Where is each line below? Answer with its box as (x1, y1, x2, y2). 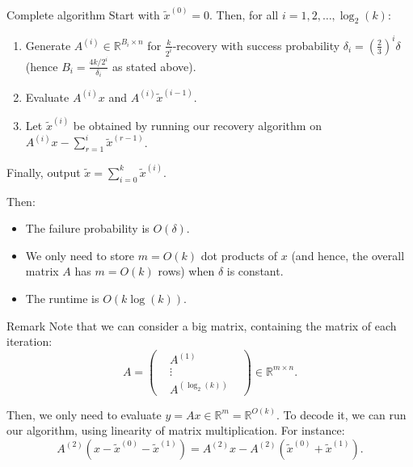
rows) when (158, 263, 215, 280)
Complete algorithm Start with (6, 6, 160, 23)
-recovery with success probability (172, 36, 340, 53)
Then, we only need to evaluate (6, 406, 162, 423)
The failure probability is (25, 220, 150, 237)
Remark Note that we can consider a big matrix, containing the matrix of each (6, 317, 397, 334)
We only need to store (25, 246, 135, 263)
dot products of (200, 246, 278, 263)
